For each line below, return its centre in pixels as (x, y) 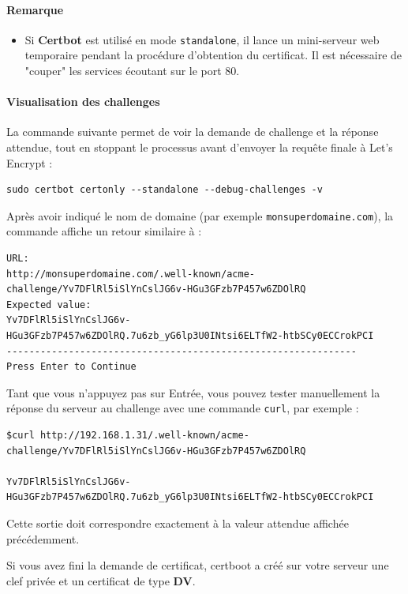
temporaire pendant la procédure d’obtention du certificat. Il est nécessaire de (213, 55)
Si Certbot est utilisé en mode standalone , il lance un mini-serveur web (202, 39)
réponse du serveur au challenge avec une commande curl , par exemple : (183, 408)
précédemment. (43, 538)
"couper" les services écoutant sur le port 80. (132, 71)
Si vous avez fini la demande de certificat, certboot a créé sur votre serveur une (198, 565)
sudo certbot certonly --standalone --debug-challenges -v (165, 190)
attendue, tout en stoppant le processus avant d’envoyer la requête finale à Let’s (200, 147)
